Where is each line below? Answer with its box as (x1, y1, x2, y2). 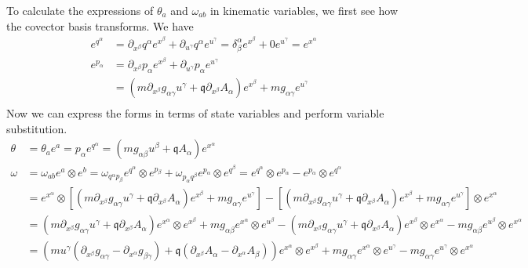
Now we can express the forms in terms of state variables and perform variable (6, 105, 384, 121)
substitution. (6, 120, 67, 136)
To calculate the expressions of (6, 2, 154, 18)
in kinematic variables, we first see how (209, 2, 399, 18)
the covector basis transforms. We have (6, 17, 194, 34)
